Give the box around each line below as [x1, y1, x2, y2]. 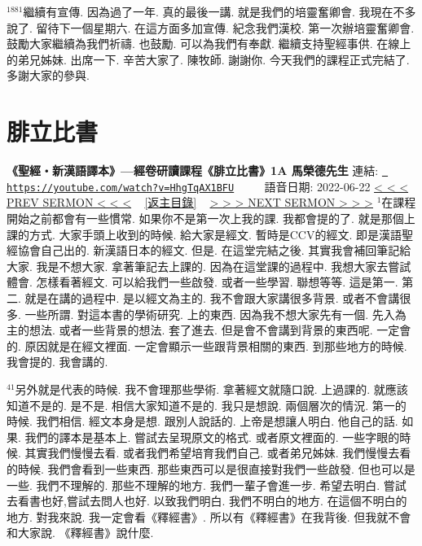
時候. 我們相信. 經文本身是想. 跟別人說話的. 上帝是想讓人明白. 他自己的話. [7, 413, 398, 430]
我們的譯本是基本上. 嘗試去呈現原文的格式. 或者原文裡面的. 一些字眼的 [24, 428, 400, 445]
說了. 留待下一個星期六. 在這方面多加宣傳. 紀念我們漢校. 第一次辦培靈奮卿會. [7, 19, 415, 36]
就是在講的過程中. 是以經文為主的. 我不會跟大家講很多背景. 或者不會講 [24, 289, 400, 306]
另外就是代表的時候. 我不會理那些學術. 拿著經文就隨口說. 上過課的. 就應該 [15, 380, 408, 397]
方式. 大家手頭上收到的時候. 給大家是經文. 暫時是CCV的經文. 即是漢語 [29, 225, 402, 242]
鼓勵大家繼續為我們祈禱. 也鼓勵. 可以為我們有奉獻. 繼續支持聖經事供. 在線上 [7, 35, 411, 52]
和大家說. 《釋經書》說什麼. [7, 524, 154, 541]
